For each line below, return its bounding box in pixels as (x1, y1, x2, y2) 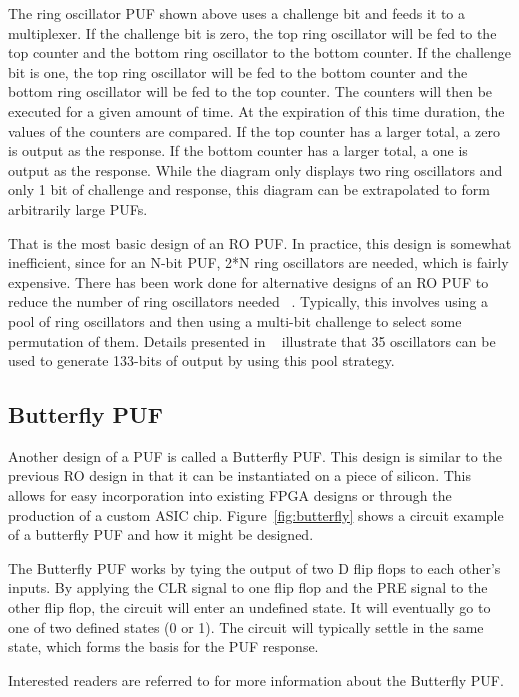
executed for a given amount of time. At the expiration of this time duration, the (8, 100, 505, 121)
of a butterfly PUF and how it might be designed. (8, 524, 314, 545)
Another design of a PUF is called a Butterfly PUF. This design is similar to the (8, 445, 502, 466)
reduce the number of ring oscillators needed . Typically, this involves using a (8, 291, 489, 312)
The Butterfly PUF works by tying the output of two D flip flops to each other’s (8, 557, 501, 578)
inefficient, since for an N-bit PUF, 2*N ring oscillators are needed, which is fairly (8, 252, 509, 273)
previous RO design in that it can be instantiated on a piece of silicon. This (8, 465, 472, 486)
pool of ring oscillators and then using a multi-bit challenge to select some (8, 310, 462, 331)
